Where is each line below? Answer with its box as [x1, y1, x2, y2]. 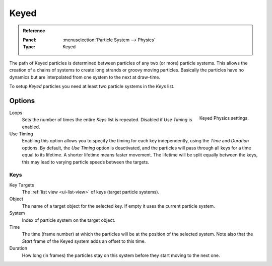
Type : [23, 44, 35, 50]
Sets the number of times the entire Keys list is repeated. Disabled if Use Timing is [22, 117, 192, 123]
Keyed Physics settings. [199, 115, 249, 121]
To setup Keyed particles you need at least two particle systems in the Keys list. [9, 83, 175, 89]
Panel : [23, 37, 37, 43]
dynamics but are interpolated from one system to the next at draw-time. [9, 74, 161, 80]
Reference [23, 28, 45, 34]
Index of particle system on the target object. [22, 217, 116, 223]
